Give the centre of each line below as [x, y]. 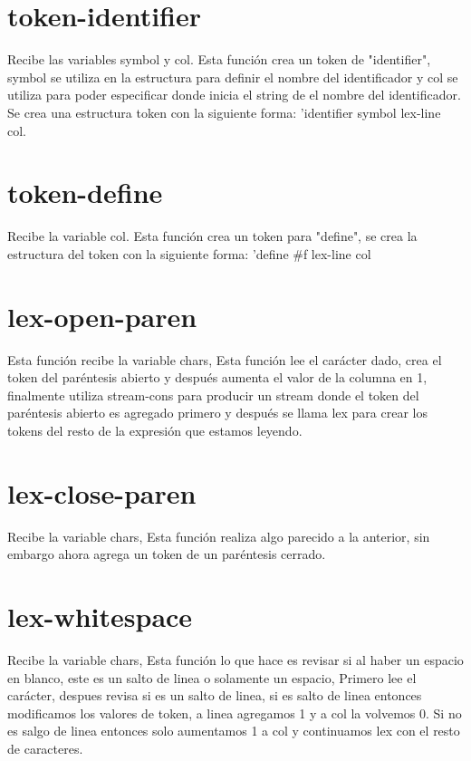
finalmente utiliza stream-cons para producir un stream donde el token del [213, 395]
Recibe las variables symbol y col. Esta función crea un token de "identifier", [219, 59]
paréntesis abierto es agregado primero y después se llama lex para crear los [217, 413]
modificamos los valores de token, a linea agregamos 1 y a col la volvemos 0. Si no [235, 713]
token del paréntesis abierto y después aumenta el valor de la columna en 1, [217, 377]
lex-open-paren [102, 316]
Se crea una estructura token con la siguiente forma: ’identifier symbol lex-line [224, 112]
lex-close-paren [102, 492]
